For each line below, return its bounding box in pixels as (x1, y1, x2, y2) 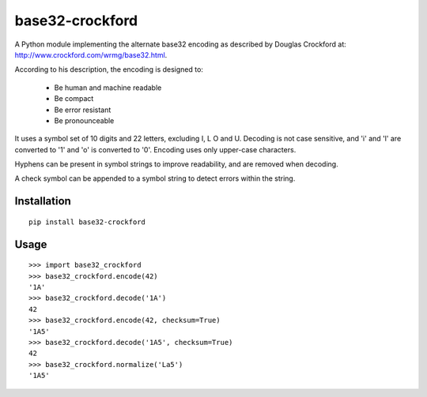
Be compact (54, 94, 94, 103)
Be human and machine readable (54, 83, 162, 92)
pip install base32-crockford (28, 217, 146, 227)
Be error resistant (54, 105, 111, 114)
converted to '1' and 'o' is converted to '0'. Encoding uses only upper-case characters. (14, 144, 297, 154)
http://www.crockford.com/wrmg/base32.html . (14, 50, 168, 59)
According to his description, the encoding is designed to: (14, 65, 203, 74)
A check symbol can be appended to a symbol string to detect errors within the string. (14, 174, 296, 183)
